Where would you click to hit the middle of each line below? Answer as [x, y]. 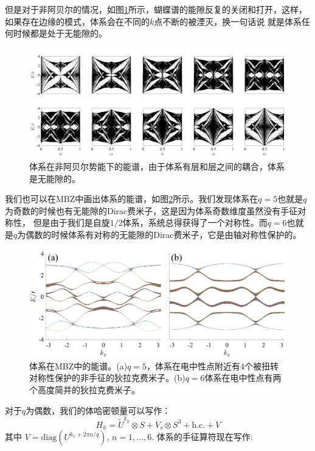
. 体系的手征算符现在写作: [202, 437]
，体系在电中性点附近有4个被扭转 [213, 365]
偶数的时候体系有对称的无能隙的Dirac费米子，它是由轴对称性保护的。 [164, 234]
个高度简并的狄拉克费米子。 [85, 389]
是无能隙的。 [55, 178]
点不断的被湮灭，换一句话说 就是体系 [228, 21]
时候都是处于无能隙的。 [60, 33]
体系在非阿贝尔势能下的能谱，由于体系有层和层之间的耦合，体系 [157, 166]
